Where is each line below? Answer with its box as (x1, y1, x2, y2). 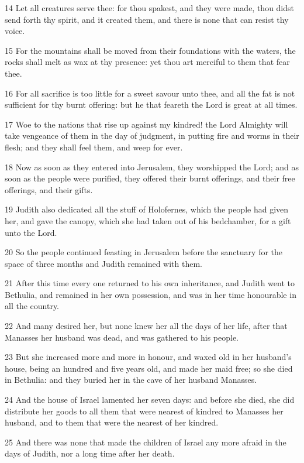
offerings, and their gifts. (5, 183, 93, 196)
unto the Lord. (5, 226, 57, 238)
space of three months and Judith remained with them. (5, 257, 202, 269)
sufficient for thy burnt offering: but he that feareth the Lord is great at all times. (5, 98, 298, 111)
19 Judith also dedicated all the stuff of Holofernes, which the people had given (5, 203, 289, 215)
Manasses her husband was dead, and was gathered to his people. (5, 331, 239, 343)
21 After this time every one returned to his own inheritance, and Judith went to (5, 277, 295, 289)
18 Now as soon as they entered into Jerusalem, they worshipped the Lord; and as (5, 160, 299, 173)
